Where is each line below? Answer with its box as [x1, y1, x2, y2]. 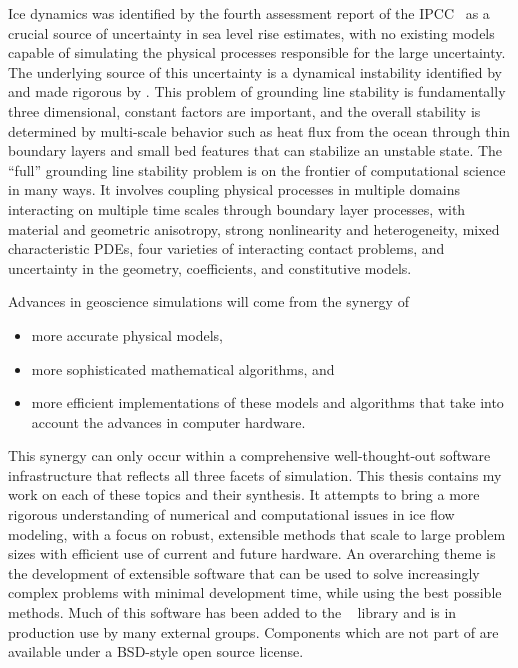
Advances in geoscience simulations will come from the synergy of [8, 291, 409, 312]
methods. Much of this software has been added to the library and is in [8, 602, 457, 623]
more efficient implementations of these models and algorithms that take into [31, 392, 504, 413]
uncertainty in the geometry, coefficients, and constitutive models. [8, 257, 412, 278]
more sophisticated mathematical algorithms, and [31, 358, 335, 379]
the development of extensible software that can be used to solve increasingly [8, 562, 480, 583]
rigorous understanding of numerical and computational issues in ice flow [8, 504, 455, 525]
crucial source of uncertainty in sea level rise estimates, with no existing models [8, 22, 495, 43]
